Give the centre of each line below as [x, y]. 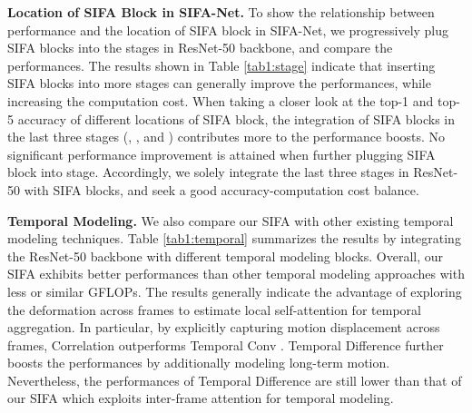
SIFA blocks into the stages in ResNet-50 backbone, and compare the [200, 48]
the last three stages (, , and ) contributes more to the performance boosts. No [226, 137]
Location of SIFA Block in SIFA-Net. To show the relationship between [221, 12]
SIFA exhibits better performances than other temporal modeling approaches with [236, 274]
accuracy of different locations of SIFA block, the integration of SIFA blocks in [236, 118]
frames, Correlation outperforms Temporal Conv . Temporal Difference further [226, 344]
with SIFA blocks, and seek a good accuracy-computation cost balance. [221, 189]
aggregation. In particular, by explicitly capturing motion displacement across [224, 327]
